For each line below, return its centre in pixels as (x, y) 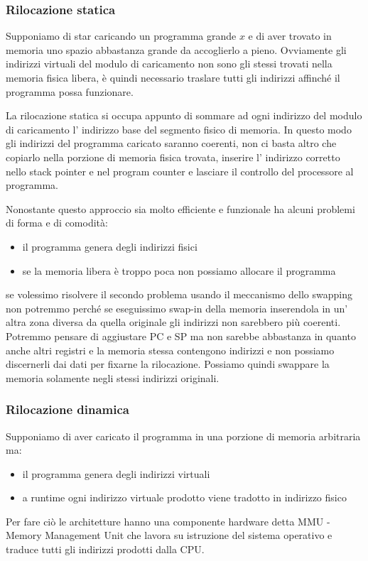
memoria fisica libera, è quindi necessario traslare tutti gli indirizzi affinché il (173, 77)
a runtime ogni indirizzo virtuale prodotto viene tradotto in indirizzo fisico (184, 497)
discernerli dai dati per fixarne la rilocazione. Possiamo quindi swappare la (168, 364)
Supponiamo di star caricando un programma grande (121, 36)
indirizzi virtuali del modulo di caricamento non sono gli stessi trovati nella (169, 64)
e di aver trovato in (290, 36)
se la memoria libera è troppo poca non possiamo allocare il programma (179, 270)
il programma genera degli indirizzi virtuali (116, 473)
